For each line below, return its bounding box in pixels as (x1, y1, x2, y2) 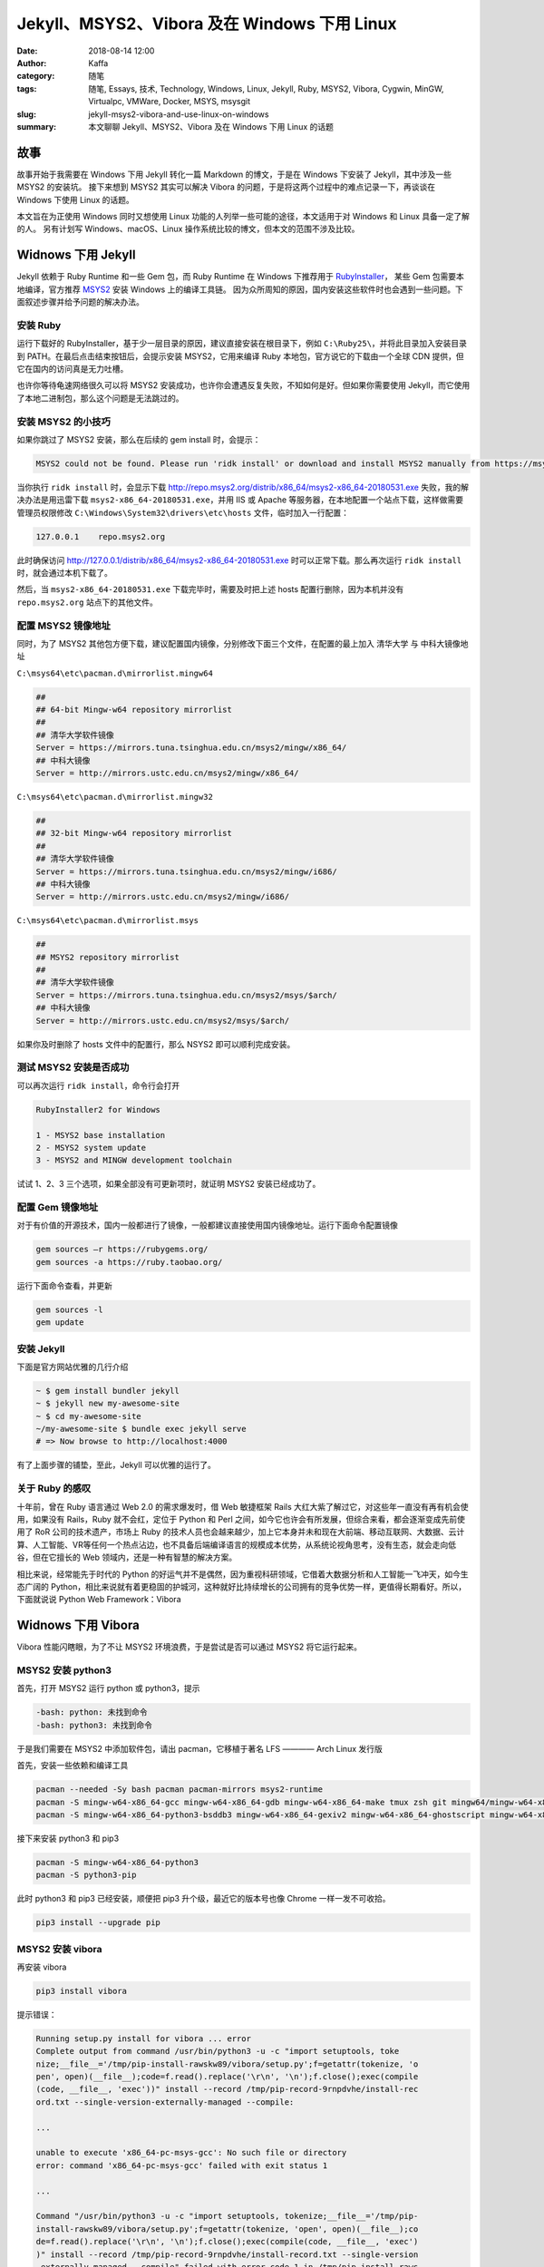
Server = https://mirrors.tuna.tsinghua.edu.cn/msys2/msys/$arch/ (35, 989, 337, 1000)
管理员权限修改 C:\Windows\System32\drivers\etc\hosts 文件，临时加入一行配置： (16, 507, 349, 518)
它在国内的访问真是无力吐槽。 (16, 363, 129, 374)
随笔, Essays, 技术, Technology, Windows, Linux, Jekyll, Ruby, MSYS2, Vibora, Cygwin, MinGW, (88, 83, 444, 94)
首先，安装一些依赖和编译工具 (16, 1760, 129, 1771)
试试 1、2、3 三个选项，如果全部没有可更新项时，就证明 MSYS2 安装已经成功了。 (16, 1179, 321, 1190)
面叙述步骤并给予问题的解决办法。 (16, 297, 144, 307)
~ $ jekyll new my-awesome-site (35, 1398, 180, 1409)
